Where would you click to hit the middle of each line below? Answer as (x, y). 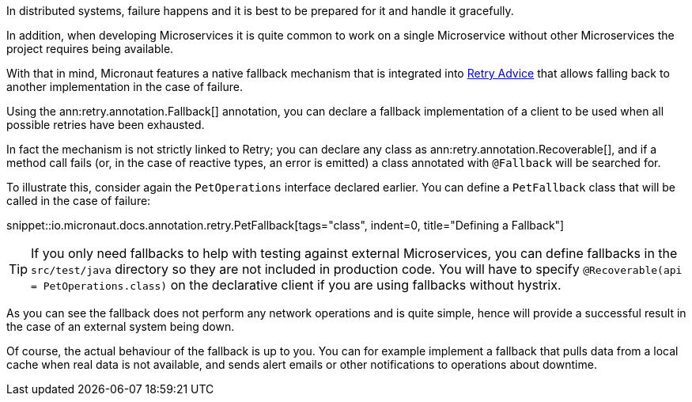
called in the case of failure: (79, 201)
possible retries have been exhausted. (106, 125)
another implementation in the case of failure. (125, 87)
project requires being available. (90, 49)
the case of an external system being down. (121, 326)
